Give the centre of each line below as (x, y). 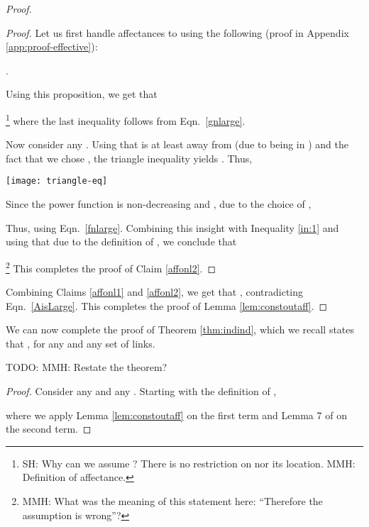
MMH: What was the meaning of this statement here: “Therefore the (172, 501)
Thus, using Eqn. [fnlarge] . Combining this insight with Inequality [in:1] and (172, 227)
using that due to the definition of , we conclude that (121, 242)
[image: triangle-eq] (57, 181)
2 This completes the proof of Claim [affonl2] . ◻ (111, 267)
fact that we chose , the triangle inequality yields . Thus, (129, 158)
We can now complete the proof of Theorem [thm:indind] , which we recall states (180, 329)
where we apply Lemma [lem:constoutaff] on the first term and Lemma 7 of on (176, 415)
